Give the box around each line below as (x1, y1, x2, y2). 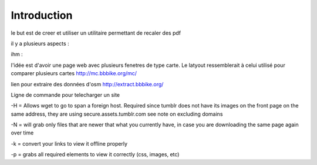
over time (11, 129, 34, 136)
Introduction (11, 9, 73, 22)
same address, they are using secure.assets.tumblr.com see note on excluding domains (11, 110, 223, 117)
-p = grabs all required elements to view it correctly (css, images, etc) (11, 151, 180, 158)
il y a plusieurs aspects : (11, 40, 70, 47)
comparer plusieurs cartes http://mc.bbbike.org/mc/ (11, 70, 137, 77)
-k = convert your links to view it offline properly (11, 140, 128, 147)
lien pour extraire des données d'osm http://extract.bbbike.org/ (11, 80, 164, 87)
